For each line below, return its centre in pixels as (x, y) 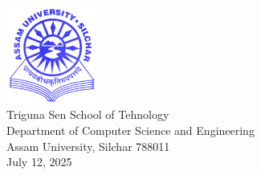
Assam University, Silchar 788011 (88, 146)
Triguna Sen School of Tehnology (88, 114)
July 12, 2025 (39, 162)
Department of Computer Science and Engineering (130, 130)
